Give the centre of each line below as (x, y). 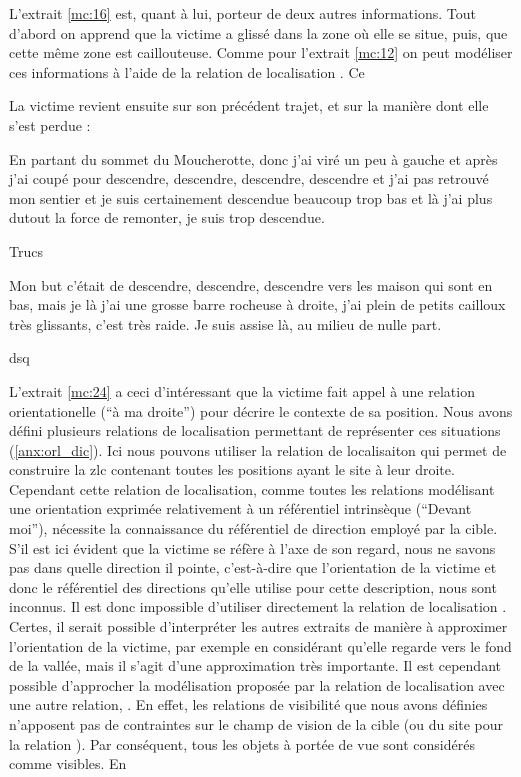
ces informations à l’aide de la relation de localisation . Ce (187, 71)
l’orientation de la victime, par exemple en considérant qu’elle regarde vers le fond (260, 645)
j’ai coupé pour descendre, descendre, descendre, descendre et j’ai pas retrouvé (249, 178)
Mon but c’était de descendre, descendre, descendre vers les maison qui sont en (251, 284)
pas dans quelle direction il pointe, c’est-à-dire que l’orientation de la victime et (253, 567)
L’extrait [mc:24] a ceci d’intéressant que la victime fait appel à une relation (242, 390)
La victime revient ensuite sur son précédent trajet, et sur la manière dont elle (249, 105)
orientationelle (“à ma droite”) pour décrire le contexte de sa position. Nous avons (261, 410)
